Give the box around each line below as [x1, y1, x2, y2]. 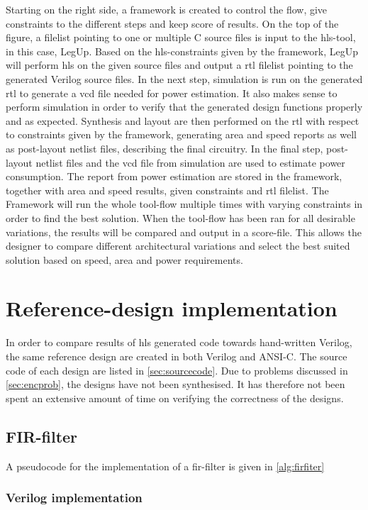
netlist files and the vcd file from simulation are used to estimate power [35, 155, 345, 170]
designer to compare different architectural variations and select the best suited [6, 238, 350, 253]
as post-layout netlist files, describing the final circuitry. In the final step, [6, 140, 323, 155]
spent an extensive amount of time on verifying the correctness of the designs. [6, 390, 344, 405]
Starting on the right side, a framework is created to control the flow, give [6, 2, 328, 16]
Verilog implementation [6, 489, 143, 506]
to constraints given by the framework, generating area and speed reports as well [6, 127, 357, 142]
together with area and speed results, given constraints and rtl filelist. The [6, 182, 329, 197]
